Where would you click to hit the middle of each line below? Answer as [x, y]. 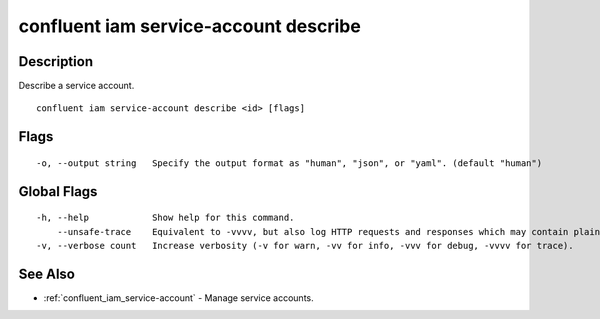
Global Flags [58, 191]
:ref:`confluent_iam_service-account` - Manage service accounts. [178, 297]
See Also [46, 273]
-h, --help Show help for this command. [165, 218]
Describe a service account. [76, 86]
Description [56, 61]
